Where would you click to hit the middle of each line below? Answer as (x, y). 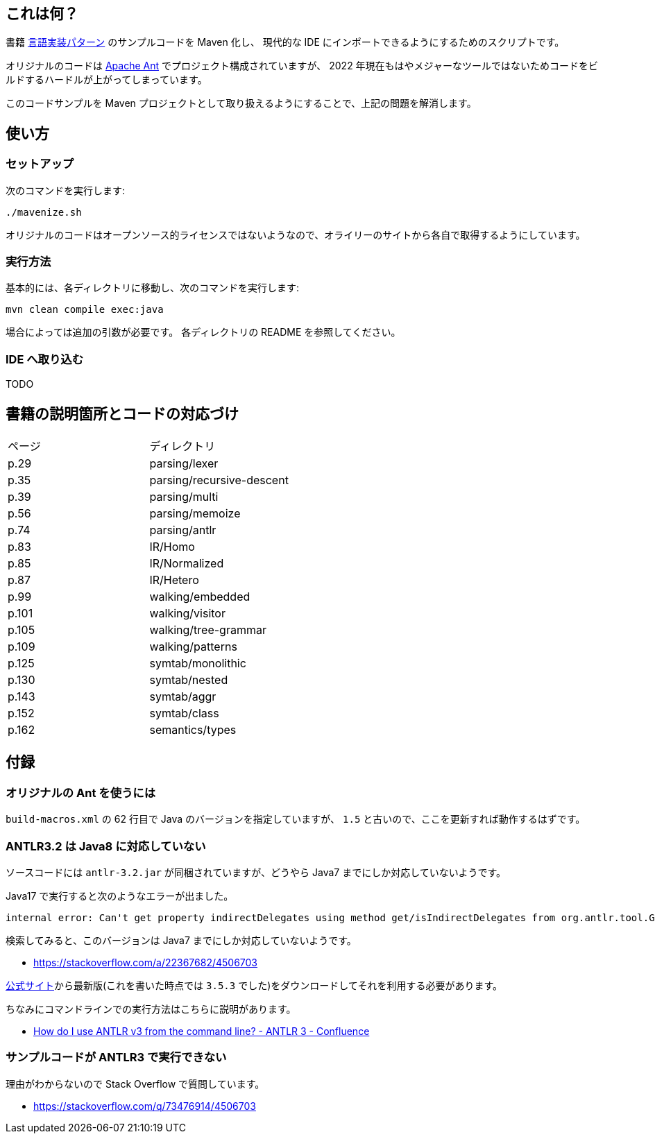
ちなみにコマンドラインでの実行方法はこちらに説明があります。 (151, 1009)
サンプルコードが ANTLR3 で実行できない (116, 1057)
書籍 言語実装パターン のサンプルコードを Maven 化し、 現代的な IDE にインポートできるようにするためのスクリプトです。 (285, 42)
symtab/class (184, 713)
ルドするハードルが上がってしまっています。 (107, 80)
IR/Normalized (187, 563)
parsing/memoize (195, 513)
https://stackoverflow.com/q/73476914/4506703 (145, 1106)
